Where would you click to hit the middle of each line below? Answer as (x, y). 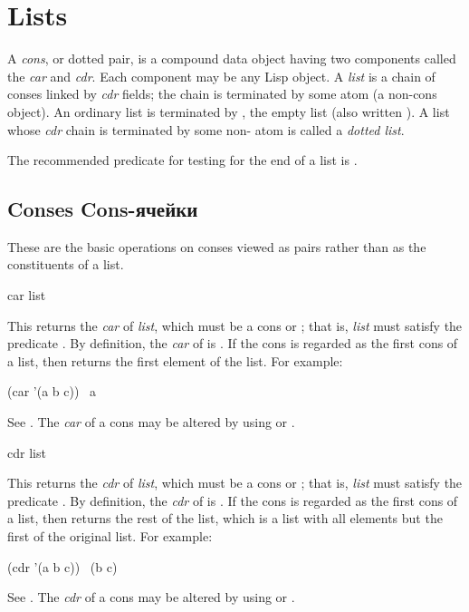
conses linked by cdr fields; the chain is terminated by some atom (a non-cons (222, 94)
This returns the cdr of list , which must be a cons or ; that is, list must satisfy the (235, 483)
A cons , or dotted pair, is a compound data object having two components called (232, 58)
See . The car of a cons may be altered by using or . (151, 422)
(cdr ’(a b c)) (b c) (62, 566)
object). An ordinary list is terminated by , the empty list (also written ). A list (229, 111)
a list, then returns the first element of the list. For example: (175, 360)
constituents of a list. (66, 264)
